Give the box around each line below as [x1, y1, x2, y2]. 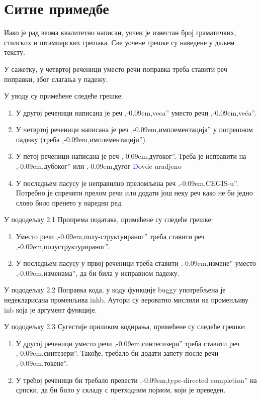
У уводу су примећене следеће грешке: [4, 90, 123, 101]
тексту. [4, 47, 25, 57]
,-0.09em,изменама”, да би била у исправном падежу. [16, 267, 180, 278]
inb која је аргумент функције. [4, 304, 97, 315]
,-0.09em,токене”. [16, 357, 68, 368]
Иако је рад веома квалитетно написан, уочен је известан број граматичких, [4, 27, 236, 38]
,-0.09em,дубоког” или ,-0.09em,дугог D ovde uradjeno [16, 161, 182, 171]
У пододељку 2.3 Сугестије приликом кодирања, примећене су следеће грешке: [4, 321, 246, 332]
